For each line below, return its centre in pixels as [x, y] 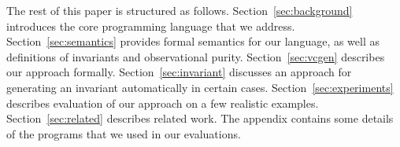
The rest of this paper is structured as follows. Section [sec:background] [180, 10]
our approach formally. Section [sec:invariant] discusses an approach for [179, 72]
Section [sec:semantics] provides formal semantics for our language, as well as [193, 41]
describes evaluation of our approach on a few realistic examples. [163, 103]
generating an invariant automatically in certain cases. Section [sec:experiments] [200, 87]
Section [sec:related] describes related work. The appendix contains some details [200, 118]
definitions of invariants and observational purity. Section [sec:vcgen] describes [196, 56]
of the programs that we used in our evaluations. [124, 133]
